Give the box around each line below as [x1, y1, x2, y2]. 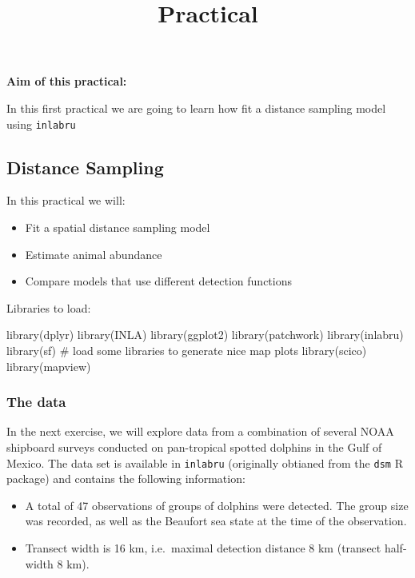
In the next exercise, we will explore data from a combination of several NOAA [6, 423, 394, 440]
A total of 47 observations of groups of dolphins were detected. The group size [25, 496, 409, 513]
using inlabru [6, 115, 76, 132]
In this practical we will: [6, 192, 126, 209]
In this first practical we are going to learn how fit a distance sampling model [6, 99, 386, 116]
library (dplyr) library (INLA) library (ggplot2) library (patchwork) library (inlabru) [6, 326, 404, 343]
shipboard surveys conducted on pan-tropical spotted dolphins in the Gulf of [6, 438, 382, 455]
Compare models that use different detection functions [25, 273, 292, 289]
